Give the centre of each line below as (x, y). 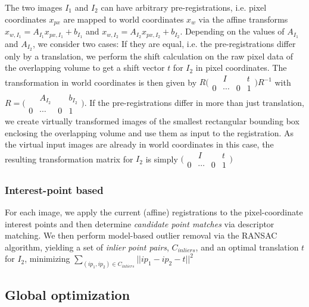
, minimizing (47, 259)
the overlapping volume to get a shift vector (85, 68)
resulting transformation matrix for (69, 159)
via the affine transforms (243, 19)
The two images (34, 7)
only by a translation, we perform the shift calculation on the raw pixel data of (149, 56)
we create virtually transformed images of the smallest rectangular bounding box (152, 120)
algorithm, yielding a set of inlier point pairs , (87, 247)
